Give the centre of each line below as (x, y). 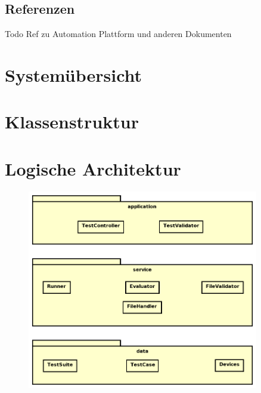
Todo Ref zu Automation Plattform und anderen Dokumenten (118, 34)
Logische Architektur (93, 168)
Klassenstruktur (72, 122)
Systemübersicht (74, 74)
